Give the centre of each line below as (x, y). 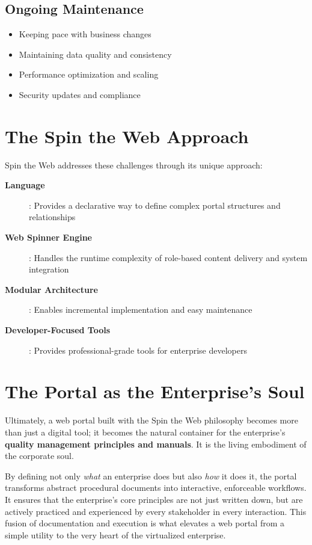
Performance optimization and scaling (89, 74)
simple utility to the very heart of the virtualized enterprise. (115, 534)
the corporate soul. (39, 456)
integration (49, 269)
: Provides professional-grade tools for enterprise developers (138, 350)
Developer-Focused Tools (58, 330)
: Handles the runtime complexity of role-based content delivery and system (168, 257)
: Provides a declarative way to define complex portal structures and (155, 205)
